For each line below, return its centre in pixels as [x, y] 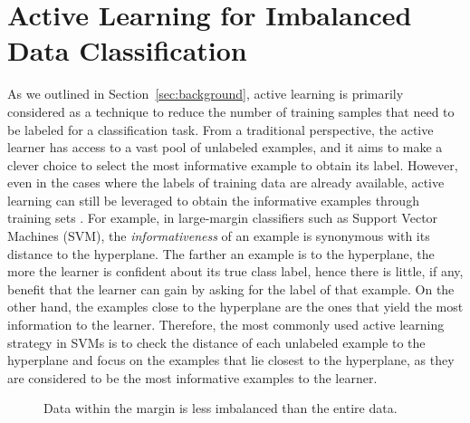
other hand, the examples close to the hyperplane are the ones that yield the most [235, 307]
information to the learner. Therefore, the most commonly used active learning [226, 325]
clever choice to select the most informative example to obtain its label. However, [233, 164]
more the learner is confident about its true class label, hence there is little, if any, [235, 271]
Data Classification [127, 50]
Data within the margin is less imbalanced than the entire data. [221, 408]
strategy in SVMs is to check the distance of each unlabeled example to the [216, 342]
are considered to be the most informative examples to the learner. [192, 377]
